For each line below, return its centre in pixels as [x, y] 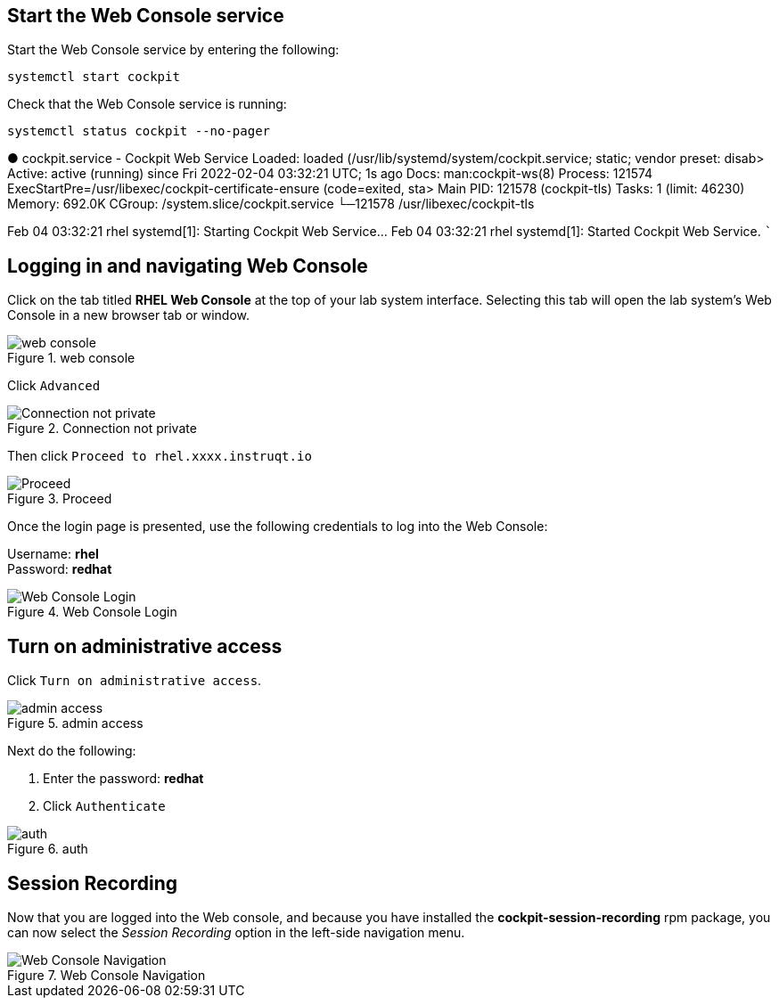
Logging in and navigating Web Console [188, 266]
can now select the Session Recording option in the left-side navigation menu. [236, 932]
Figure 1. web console [71, 358]
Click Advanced [54, 386]
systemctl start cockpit [94, 77]
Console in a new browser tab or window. [129, 315]
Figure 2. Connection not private [102, 429]
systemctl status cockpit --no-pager [139, 131]
